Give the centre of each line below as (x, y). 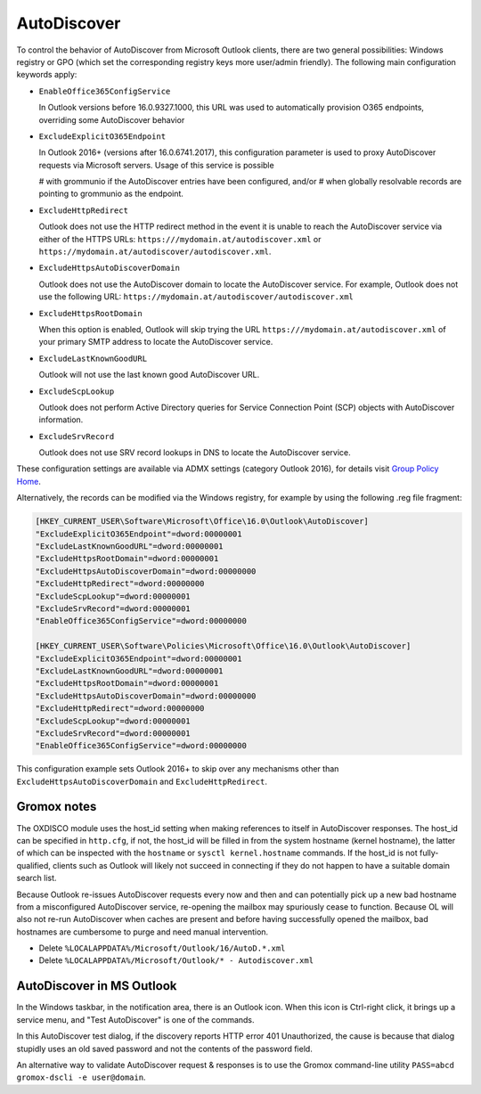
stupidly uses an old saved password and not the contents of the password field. (165, 1049)
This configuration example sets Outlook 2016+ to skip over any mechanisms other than (178, 769)
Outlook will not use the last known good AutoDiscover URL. (149, 375)
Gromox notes (57, 807)
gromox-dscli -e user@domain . (81, 1077)
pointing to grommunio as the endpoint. (111, 194)
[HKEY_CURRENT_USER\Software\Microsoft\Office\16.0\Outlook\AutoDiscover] (202, 522)
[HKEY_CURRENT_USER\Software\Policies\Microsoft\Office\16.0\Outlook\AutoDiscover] (223, 646)
